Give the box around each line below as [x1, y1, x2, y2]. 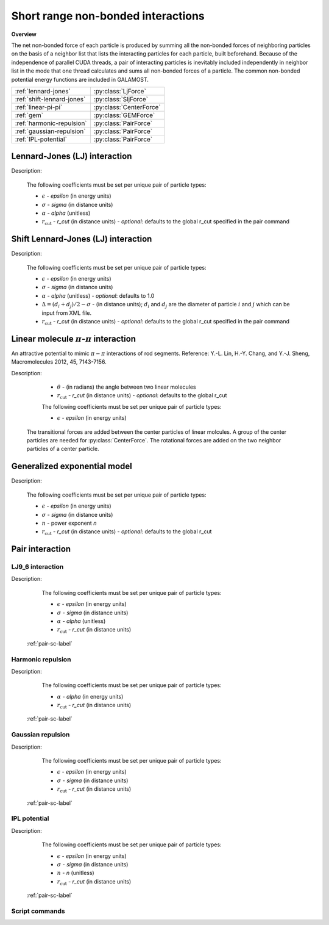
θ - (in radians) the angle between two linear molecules [57, 383, 196, 391]
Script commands [11, 907, 65, 915]
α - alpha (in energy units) [57, 693, 124, 700]
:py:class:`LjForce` [93, 87, 146, 95]
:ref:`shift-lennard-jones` [15, 95, 86, 103]
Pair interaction [11, 544, 71, 555]
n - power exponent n [41, 519, 97, 527]
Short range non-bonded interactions [11, 9, 205, 23]
